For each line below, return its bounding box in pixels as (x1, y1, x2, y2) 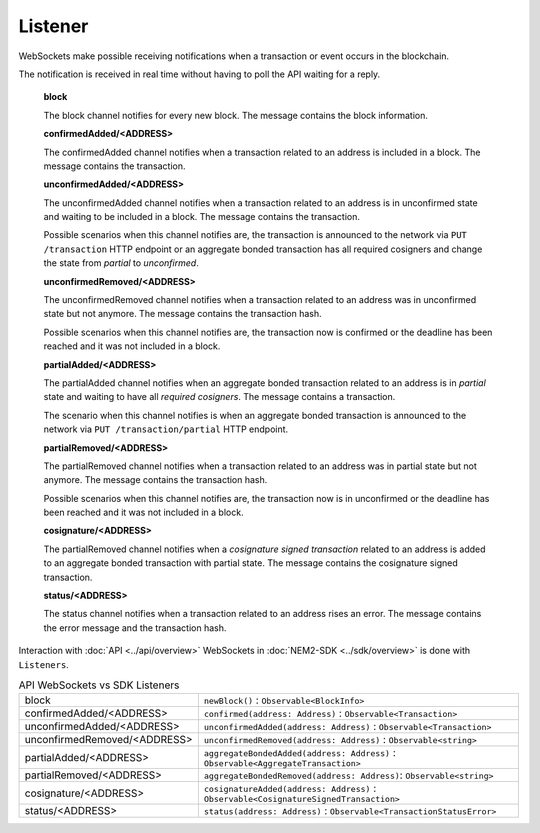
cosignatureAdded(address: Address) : (203, 781, 377, 795)
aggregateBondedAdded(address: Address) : (203, 746, 397, 760)
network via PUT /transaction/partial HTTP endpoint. (43, 423, 289, 435)
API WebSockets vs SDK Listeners (18, 678, 180, 692)
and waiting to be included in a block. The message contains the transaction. (43, 211, 360, 223)
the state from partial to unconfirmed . (43, 257, 199, 269)
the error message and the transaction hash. (43, 621, 227, 634)
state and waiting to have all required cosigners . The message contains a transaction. (43, 391, 396, 403)
